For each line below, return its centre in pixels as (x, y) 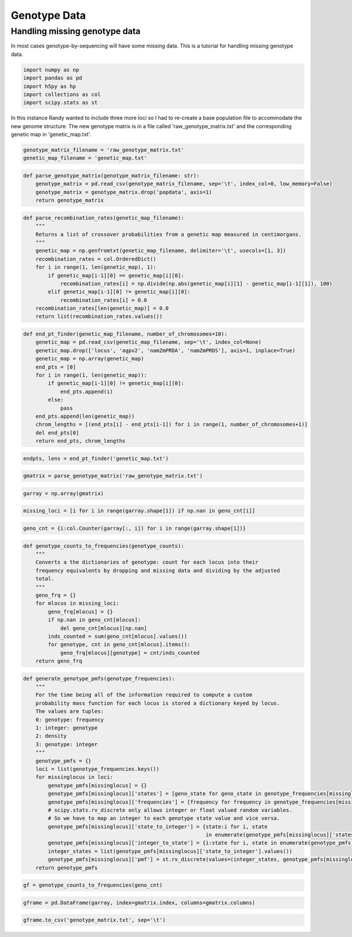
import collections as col (62, 94)
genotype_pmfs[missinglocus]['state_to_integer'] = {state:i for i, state (158, 826)
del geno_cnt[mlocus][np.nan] (104, 628)
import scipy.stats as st (60, 103)
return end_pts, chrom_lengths (80, 441)
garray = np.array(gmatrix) (63, 493)
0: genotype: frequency (70, 720)
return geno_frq (59, 661)
